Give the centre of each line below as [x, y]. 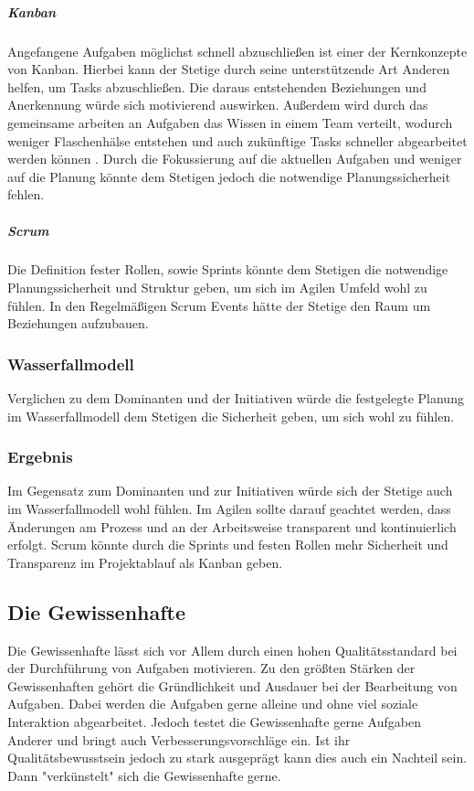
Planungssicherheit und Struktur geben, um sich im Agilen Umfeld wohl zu [217, 288]
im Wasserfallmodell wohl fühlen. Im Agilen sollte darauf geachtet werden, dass [229, 509]
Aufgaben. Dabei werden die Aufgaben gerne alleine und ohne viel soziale [213, 704]
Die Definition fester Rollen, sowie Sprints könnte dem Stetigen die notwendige [228, 269]
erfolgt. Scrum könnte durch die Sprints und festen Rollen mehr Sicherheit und [228, 545]
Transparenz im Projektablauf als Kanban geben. [145, 562]
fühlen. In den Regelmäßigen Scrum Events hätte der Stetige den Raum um [219, 305]
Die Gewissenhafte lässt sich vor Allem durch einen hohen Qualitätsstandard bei [232, 650]
